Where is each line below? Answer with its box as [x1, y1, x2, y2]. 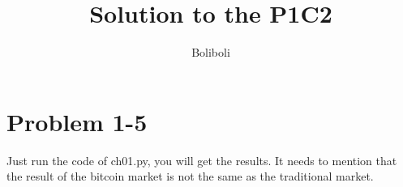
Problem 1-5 [6, 104, 148, 138]
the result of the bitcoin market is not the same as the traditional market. [6, 168, 374, 185]
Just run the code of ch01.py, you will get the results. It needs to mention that [6, 151, 397, 168]
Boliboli [191, 44, 230, 61]
